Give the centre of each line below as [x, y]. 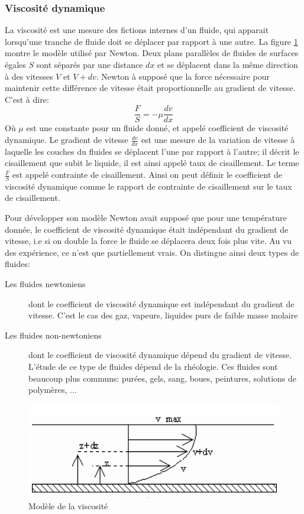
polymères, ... [53, 390]
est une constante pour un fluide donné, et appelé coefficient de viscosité [157, 128]
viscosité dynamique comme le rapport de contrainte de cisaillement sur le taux [148, 186]
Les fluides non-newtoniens [53, 335]
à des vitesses [29, 76]
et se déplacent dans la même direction [228, 64]
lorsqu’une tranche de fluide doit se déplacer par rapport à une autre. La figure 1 [151, 41]
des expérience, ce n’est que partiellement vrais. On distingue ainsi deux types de [152, 252]
